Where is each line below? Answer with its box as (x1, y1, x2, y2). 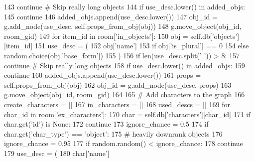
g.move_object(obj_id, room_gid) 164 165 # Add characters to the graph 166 (4, 89, 245, 100)
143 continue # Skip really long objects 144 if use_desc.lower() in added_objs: (4, 1, 245, 11)
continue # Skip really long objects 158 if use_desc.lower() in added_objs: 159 (4, 60, 245, 70)
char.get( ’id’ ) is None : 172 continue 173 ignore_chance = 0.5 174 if (4, 119, 209, 129)
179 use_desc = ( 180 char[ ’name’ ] (4, 148, 110, 158)
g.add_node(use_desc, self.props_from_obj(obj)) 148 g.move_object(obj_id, (4, 21, 242, 31)
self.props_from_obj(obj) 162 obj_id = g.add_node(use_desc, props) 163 (4, 79, 232, 90)
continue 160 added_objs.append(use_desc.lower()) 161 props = (4, 70, 201, 80)
